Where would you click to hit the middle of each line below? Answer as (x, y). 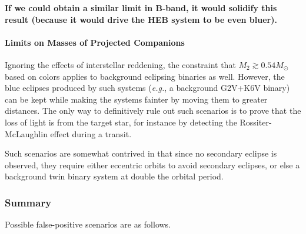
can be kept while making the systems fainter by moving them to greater (136, 99)
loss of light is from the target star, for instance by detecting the (121, 122)
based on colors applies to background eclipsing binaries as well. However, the (145, 76)
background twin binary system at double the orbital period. (114, 176)
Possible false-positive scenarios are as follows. (88, 224)
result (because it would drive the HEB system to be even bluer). (141, 19)
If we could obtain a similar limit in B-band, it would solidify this (141, 8)
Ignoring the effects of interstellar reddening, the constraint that (120, 64)
